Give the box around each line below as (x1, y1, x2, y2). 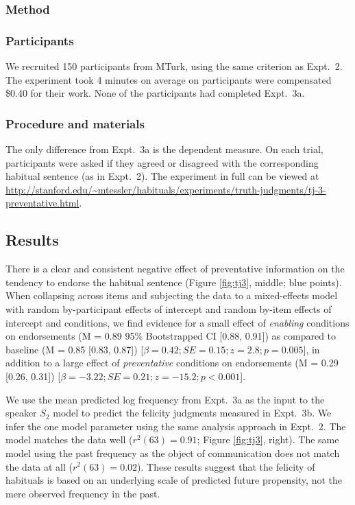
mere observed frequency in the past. (5, 486, 160, 500)
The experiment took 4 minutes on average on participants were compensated (5, 72, 332, 86)
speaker (5, 406, 37, 420)
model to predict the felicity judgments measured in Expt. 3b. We (53, 406, 332, 420)
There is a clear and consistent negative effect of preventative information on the (5, 261, 345, 276)
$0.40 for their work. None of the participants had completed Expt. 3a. (5, 86, 305, 100)
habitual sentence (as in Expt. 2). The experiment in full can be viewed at (5, 169, 319, 183)
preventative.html (5, 196, 79, 210)
